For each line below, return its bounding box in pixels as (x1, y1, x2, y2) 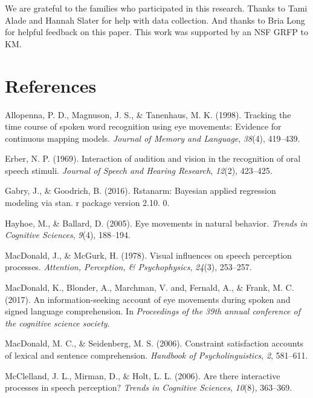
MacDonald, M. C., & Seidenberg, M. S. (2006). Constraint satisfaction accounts (5, 337, 304, 350)
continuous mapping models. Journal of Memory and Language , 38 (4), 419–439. (5, 131, 300, 144)
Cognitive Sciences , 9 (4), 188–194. (5, 228, 131, 241)
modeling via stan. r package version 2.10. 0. (5, 196, 170, 209)
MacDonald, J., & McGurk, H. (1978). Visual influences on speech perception (5, 248, 292, 261)
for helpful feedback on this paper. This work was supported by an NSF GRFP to (5, 25, 308, 38)
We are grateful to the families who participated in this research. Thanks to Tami (5, 2, 308, 14)
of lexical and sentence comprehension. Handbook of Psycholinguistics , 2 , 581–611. (5, 349, 308, 361)
